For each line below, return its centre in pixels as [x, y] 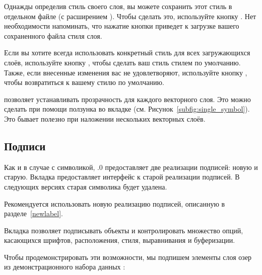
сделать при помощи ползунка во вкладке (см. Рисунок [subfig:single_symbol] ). [127, 109]
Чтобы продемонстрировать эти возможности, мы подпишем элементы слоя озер [128, 257]
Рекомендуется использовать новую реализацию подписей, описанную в [115, 203]
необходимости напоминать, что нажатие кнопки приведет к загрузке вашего [122, 26]
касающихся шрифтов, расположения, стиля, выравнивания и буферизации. [120, 240]
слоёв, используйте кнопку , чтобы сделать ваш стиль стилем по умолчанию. [122, 62]
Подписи [25, 146]
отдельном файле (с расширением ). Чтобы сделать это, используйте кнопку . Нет [130, 16]
